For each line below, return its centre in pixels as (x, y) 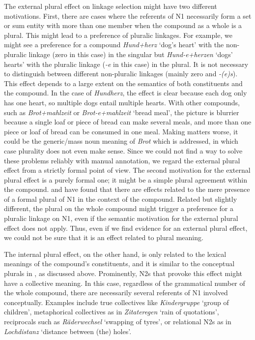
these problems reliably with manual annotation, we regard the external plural (122, 160)
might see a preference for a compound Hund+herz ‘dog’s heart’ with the (114, 45)
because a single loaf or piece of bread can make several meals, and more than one (128, 122)
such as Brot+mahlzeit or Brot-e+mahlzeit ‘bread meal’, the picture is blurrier (122, 112)
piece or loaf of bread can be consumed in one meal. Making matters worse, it (121, 131)
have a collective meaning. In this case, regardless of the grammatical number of (125, 283)
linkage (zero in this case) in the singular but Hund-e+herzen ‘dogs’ (131, 54)
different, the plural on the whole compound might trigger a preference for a (119, 208)
